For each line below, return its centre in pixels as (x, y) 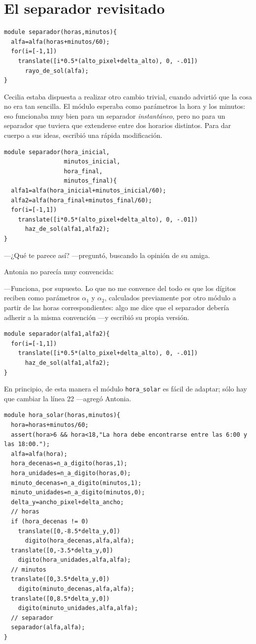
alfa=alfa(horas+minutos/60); (60, 42)
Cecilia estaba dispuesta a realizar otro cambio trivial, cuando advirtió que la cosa (128, 96)
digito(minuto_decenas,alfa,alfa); (76, 589)
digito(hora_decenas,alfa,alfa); (80, 541)
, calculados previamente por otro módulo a (170, 298)
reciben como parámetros (42, 298)
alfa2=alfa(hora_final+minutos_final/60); (81, 200)
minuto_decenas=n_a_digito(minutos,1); (76, 483)
